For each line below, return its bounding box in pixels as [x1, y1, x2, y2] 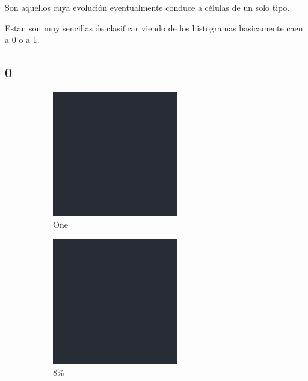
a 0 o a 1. [5, 33, 40, 46]
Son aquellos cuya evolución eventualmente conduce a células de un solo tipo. [5, 1, 290, 13]
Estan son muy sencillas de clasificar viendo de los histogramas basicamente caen [5, 21, 303, 34]
